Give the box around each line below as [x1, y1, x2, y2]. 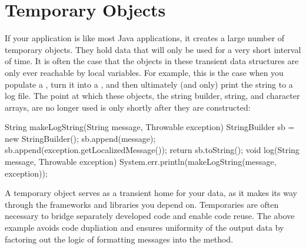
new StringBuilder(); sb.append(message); [5, 132, 156, 144]
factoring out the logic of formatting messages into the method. [5, 233, 234, 245]
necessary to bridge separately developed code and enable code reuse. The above [5, 210, 295, 222]
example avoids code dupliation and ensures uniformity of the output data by [5, 221, 284, 234]
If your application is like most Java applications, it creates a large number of [5, 32, 285, 44]
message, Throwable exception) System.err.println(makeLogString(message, [5, 155, 277, 168]
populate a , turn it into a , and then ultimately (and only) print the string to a [5, 78, 293, 90]
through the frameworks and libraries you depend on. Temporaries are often [5, 198, 279, 210]
